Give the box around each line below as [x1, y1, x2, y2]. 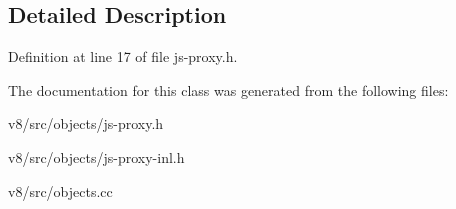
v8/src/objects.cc [8, 180, 113, 201]
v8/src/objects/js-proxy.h [8, 113, 164, 134]
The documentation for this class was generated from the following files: [8, 79, 449, 100]
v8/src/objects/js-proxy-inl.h [8, 146, 185, 167]
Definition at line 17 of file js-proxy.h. [8, 46, 238, 67]
